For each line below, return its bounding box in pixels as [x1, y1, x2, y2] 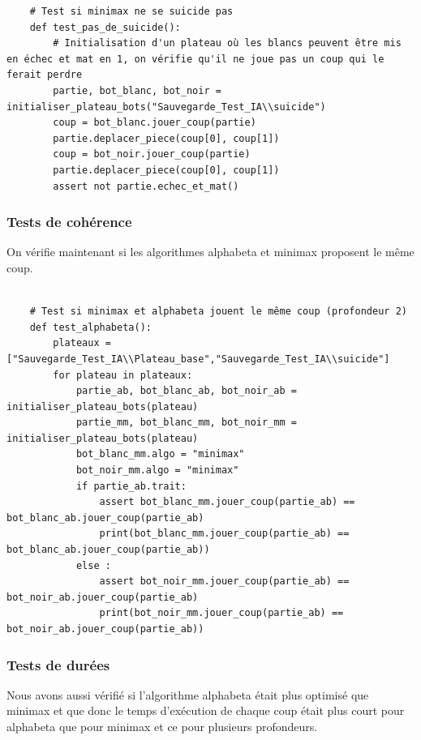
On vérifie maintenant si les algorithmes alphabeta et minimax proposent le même [6, 243, 415, 260]
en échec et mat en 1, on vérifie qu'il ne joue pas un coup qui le [6, 53, 384, 65]
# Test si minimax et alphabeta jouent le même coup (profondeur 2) [29, 306, 407, 318]
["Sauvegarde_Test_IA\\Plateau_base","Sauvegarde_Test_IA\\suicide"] [6, 353, 390, 365]
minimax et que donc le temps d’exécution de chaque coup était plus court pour [6, 702, 405, 719]
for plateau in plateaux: [53, 369, 193, 381]
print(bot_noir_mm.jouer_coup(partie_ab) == [99, 607, 344, 619]
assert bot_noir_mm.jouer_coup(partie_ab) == [99, 575, 350, 588]
